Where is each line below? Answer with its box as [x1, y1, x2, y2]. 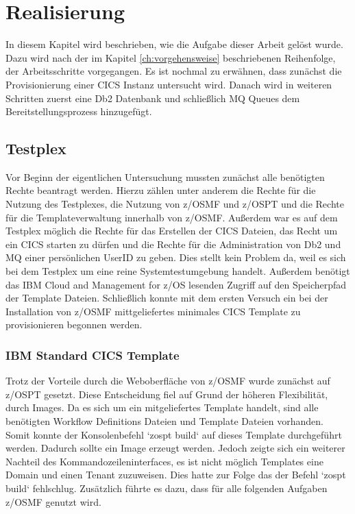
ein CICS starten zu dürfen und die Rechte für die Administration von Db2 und [5, 236, 341, 251]
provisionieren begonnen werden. [5, 317, 143, 332]
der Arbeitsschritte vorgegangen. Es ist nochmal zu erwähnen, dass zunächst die [5, 64, 342, 78]
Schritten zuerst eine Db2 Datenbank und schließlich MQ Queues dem [5, 90, 300, 105]
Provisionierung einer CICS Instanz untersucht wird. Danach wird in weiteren [5, 77, 332, 91]
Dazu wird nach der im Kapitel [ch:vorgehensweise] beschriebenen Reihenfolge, [5, 50, 336, 64]
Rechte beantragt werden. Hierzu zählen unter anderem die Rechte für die [5, 183, 316, 197]
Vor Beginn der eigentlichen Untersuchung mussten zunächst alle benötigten [5, 169, 325, 184]
